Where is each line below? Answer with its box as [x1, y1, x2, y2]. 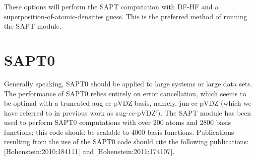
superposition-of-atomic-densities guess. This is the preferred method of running [4, 11, 248, 21]
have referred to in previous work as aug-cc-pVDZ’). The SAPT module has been [4, 107, 251, 118]
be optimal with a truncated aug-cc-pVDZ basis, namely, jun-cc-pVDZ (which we [4, 98, 252, 108]
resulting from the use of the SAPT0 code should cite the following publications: [4, 136, 249, 147]
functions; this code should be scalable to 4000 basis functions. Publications [4, 126, 234, 137]
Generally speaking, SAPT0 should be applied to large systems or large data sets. [4, 78, 253, 88]
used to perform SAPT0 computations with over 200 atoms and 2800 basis [4, 117, 231, 127]
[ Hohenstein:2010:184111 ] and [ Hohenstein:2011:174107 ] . [4, 146, 175, 157]
